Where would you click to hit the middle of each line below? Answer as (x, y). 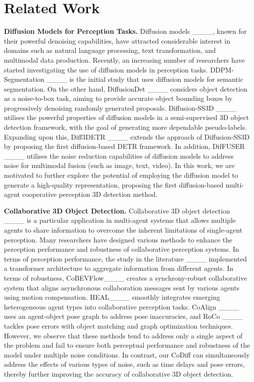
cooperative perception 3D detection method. (90, 194)
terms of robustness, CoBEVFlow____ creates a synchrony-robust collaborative (126, 277)
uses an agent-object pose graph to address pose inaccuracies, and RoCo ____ (123, 316)
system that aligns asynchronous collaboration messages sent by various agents (122, 287)
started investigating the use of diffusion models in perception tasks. (106, 69)
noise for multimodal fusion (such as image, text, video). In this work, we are (119, 165)
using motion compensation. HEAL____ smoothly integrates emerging (112, 297)
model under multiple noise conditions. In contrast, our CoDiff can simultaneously (127, 354)
